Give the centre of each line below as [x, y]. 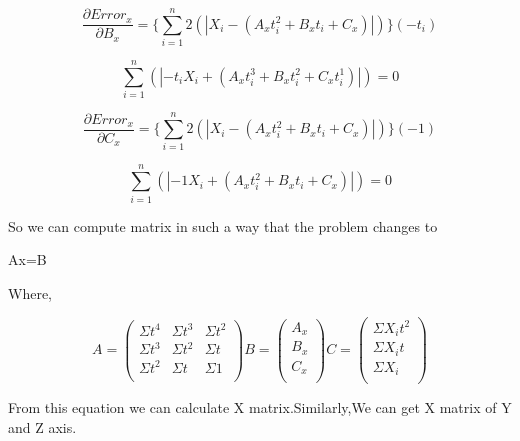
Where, [30, 292]
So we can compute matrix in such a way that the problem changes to [223, 225]
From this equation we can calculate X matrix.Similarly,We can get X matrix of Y [260, 407]
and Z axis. [42, 426]
